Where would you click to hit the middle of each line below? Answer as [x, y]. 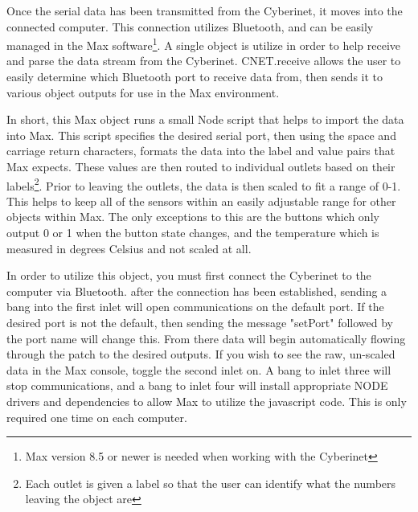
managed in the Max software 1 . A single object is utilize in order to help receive [203, 44]
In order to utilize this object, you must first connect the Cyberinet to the [189, 275]
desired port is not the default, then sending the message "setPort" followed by [200, 322]
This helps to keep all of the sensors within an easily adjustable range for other [201, 201]
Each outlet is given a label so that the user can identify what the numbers [211, 483]
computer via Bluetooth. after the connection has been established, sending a [197, 291]
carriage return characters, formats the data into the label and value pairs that [201, 151]
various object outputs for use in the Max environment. [143, 92]
